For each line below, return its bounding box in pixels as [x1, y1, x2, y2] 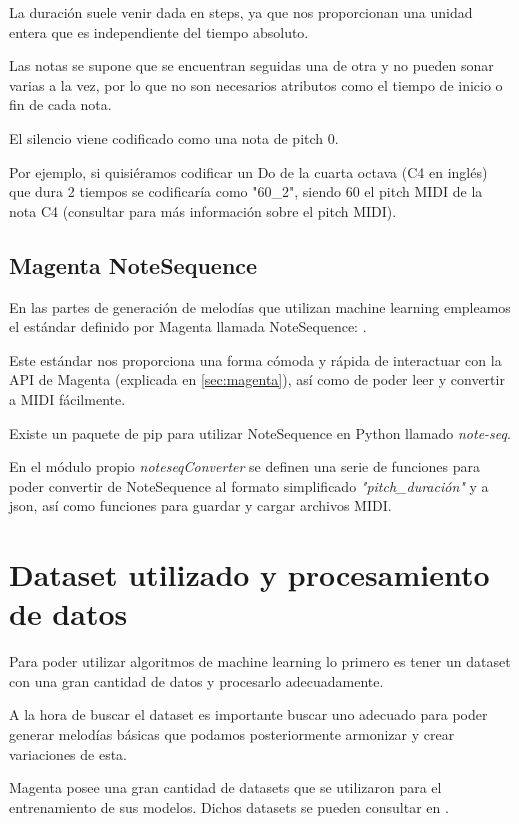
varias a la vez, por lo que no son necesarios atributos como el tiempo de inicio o [9, 74, 503, 95]
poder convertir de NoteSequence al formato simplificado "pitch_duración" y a [9, 475, 489, 496]
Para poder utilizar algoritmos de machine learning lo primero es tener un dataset [9, 651, 511, 672]
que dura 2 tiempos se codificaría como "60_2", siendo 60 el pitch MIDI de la [9, 181, 483, 202]
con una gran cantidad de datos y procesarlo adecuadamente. [9, 670, 384, 691]
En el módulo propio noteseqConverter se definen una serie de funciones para [9, 456, 480, 477]
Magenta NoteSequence [9, 249, 258, 280]
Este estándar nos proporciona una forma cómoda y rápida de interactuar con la [9, 349, 502, 370]
